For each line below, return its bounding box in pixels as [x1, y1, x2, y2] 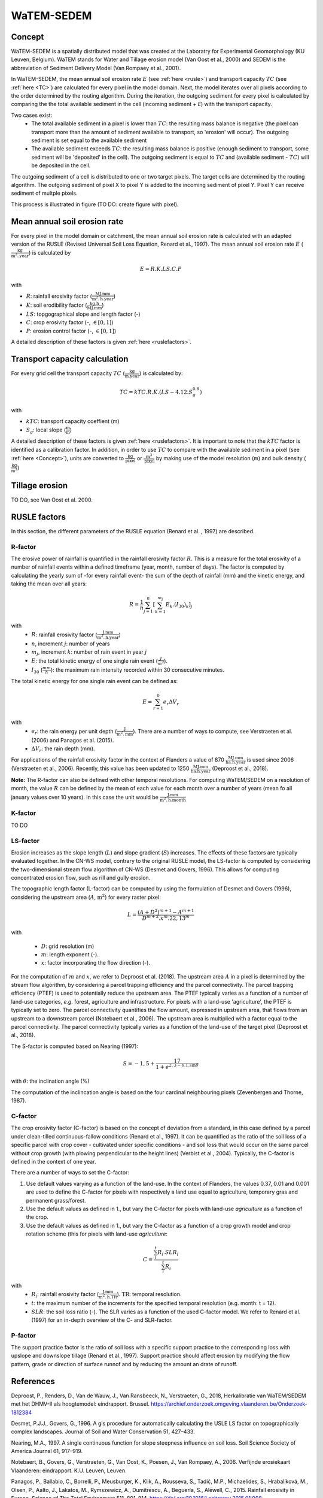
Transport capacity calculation [11, 354, 129, 364]
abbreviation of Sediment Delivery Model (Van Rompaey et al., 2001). [11, 64, 181, 71]
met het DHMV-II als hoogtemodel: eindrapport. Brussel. [11, 1400, 150, 1408]
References [11, 1376, 55, 1387]
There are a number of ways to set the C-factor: [11, 1169, 130, 1176]
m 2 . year [11, 252, 29, 259]
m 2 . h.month [159, 796, 186, 803]
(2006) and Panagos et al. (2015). [31, 736, 114, 744]
